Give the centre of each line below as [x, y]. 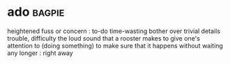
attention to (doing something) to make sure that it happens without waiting [115, 45]
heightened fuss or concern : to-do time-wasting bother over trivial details [114, 31]
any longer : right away [40, 53]
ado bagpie [36, 12]
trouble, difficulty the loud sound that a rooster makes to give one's [104, 38]
